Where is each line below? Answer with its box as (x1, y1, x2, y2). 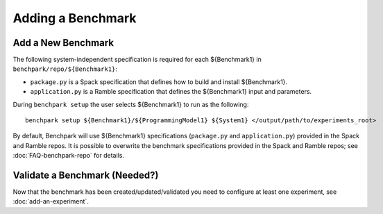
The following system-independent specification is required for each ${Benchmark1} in (12, 56, 262, 64)
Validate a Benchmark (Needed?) (12, 170, 159, 181)
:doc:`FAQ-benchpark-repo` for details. (12, 151, 125, 160)
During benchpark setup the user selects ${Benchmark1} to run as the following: (12, 100, 249, 108)
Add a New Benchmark (12, 37, 114, 49)
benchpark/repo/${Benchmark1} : (12, 65, 118, 73)
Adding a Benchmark (12, 10, 137, 26)
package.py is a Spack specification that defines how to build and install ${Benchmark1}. (30, 77, 288, 86)
